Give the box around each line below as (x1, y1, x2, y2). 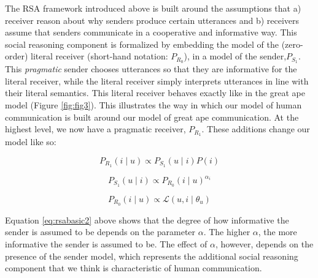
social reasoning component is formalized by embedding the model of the (5, 37, 279, 50)
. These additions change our (201, 122, 310, 135)
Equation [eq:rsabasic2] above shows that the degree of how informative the (5, 213, 289, 226)
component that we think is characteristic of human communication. (5, 261, 262, 274)
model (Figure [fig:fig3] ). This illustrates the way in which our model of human (5, 99, 302, 111)
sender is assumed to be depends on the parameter (5, 225, 196, 238)
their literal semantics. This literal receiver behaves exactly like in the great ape (5, 86, 305, 99)
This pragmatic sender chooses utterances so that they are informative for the (5, 62, 297, 75)
